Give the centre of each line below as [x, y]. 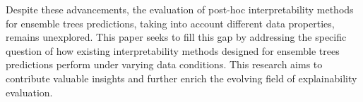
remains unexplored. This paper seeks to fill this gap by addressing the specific [176, 37]
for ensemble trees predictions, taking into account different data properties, [170, 23]
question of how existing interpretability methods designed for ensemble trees [173, 50]
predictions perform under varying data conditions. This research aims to [164, 64]
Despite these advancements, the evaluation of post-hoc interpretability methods [180, 9]
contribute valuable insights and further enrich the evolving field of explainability [181, 78]
